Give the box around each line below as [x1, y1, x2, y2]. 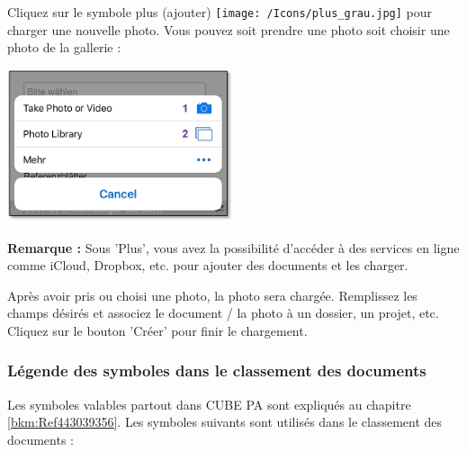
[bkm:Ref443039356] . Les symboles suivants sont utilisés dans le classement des [7, 412, 443, 431]
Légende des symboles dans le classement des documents [7, 359, 427, 382]
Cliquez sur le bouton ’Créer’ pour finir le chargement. [7, 321, 308, 339]
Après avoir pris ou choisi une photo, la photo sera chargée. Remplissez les [7, 285, 418, 304]
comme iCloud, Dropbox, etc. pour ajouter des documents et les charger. [7, 256, 409, 275]
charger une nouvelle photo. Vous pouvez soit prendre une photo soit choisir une [7, 20, 450, 39]
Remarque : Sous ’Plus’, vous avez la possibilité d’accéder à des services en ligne [7, 238, 460, 257]
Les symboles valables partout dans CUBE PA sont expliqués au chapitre [7, 394, 411, 413]
